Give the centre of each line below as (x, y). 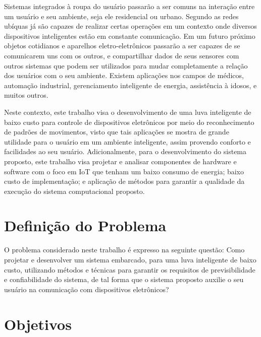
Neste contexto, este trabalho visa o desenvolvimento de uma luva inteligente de (128, 112)
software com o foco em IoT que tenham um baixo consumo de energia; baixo (124, 171)
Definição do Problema (85, 225)
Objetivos (38, 324)
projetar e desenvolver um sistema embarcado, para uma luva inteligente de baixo (130, 259)
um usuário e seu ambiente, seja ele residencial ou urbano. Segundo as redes (121, 16)
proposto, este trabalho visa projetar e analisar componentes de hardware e (120, 161)
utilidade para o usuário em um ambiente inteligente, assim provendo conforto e (127, 141)
